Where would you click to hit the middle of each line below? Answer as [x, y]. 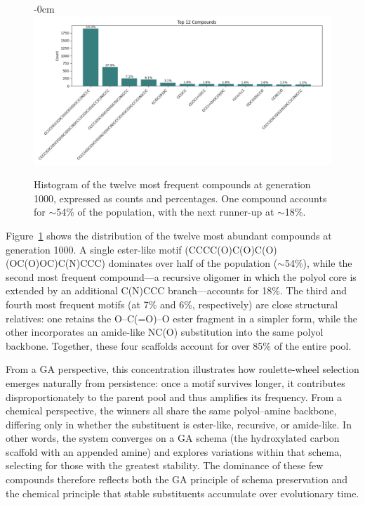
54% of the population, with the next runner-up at [165, 212]
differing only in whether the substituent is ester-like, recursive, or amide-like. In [179, 424]
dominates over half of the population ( [193, 263]
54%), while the [318, 263]
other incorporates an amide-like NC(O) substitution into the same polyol [165, 332]
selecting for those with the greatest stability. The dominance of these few [165, 465]
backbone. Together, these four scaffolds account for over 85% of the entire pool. [179, 345]
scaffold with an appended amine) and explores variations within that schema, [174, 451]
